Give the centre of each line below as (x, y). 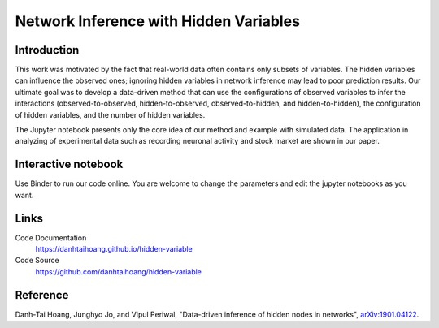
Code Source (37, 261)
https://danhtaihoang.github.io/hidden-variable (114, 249)
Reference (42, 295)
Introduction (47, 50)
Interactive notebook (69, 164)
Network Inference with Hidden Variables (158, 21)
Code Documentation (51, 237)
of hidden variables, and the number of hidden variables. (110, 114)
